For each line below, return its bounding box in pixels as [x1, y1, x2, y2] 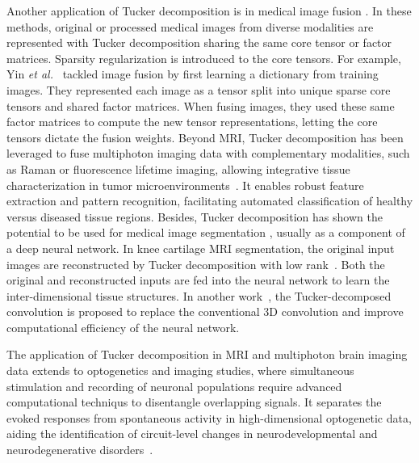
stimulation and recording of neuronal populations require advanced [6, 377, 342, 394]
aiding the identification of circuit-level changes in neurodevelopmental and [6, 425, 378, 442]
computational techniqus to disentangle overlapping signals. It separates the [6, 394, 382, 410]
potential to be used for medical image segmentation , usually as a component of [6, 224, 405, 241]
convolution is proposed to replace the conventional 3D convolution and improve [6, 303, 404, 320]
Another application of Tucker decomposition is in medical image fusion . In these [6, 2, 412, 19]
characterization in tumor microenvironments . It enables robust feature [6, 176, 364, 193]
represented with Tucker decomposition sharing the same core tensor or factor [6, 34, 392, 51]
